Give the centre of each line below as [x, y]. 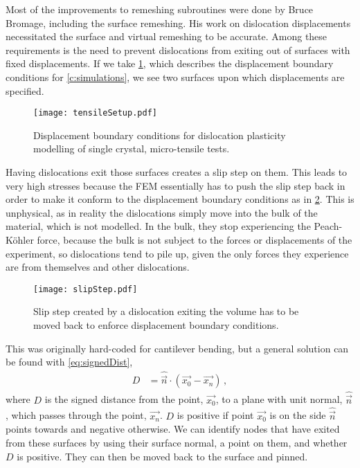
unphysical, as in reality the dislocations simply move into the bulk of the [162, 212]
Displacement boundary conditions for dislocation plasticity [160, 135]
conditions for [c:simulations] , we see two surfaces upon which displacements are [175, 76]
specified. [25, 90]
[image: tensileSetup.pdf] [95, 113]
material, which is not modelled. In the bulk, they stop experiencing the [158, 226]
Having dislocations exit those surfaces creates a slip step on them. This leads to [177, 172]
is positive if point [215, 415]
